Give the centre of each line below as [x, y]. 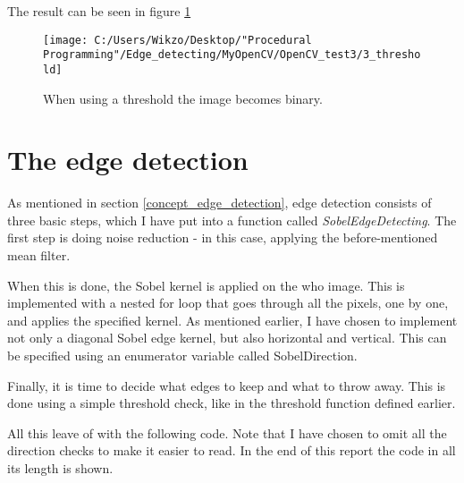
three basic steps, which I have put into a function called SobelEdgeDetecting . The [232, 220]
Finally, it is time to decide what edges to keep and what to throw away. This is [227, 385]
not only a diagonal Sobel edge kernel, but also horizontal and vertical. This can [227, 338]
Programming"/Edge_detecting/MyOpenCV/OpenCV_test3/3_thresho [232, 55]
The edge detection [128, 160]
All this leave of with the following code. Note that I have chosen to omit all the [227, 432]
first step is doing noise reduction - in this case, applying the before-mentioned [223, 237]
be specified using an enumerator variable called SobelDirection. [182, 356]
